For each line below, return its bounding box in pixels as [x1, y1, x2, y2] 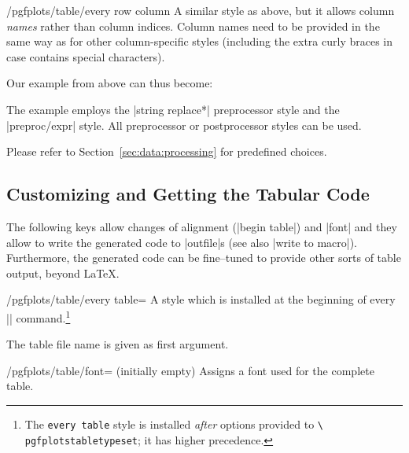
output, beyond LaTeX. [6, 264, 120, 281]
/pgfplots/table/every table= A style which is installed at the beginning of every [6, 291, 396, 308]
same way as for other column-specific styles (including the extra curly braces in [6, 33, 393, 50]
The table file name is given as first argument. [6, 336, 229, 352]
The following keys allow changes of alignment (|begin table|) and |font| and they [6, 218, 397, 234]
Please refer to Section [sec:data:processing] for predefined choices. [6, 143, 327, 160]
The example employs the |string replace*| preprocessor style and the [6, 101, 340, 117]
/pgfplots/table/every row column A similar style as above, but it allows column [6, 2, 395, 18]
